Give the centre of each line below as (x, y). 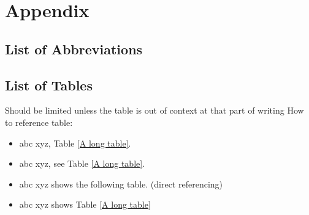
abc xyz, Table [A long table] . (75, 143)
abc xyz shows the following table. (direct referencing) (121, 184)
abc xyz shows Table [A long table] (85, 204)
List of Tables (49, 85)
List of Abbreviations (74, 49)
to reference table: (39, 122)
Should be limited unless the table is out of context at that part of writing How (154, 110)
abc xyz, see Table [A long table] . (82, 163)
